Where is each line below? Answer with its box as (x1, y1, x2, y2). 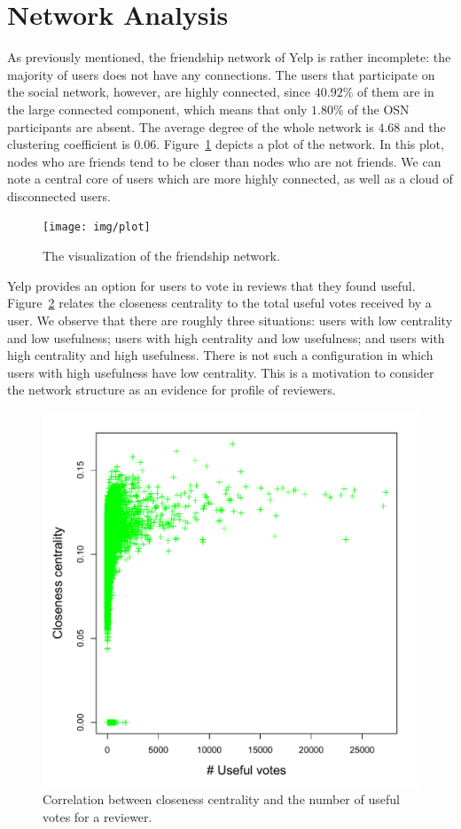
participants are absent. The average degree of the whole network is (7, 117, 374, 136)
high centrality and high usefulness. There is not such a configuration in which (7, 346, 434, 364)
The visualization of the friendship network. (43, 246, 280, 265)
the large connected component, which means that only (7, 99, 308, 118)
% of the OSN (333, 99, 410, 118)
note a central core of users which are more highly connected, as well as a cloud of (7, 169, 453, 188)
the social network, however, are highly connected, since (7, 82, 311, 101)
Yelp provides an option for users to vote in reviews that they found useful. (7, 276, 416, 294)
